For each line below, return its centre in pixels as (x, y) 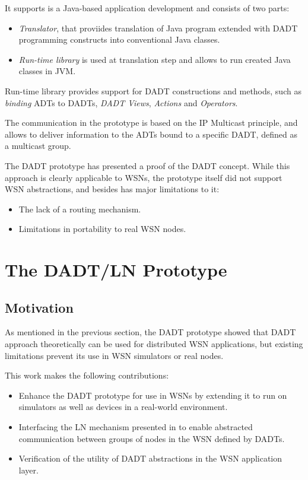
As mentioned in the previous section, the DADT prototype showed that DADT (150, 332)
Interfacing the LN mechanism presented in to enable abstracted (136, 427)
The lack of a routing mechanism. (80, 209)
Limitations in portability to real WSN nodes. (102, 229)
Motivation (39, 307)
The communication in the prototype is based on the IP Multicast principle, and (151, 123)
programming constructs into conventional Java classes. (119, 39)
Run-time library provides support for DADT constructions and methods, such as (153, 90)
